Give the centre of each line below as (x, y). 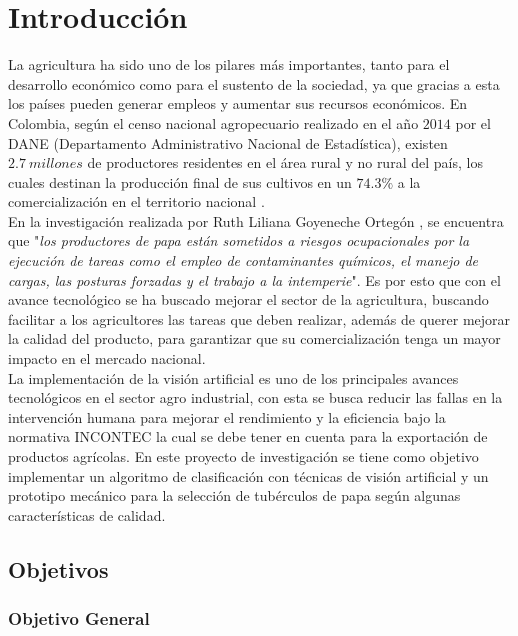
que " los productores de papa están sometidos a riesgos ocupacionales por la (239, 240)
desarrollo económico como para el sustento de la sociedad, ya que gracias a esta (254, 83)
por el (473, 122)
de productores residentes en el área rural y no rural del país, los (285, 162)
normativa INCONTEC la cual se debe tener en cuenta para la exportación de (248, 436)
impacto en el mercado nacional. (107, 358)
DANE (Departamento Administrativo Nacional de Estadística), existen (228, 142)
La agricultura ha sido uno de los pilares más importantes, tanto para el (229, 64)
